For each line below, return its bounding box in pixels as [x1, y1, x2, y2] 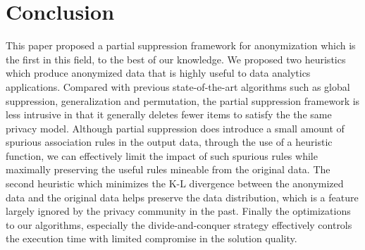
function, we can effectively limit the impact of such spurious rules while [6, 148, 318, 163]
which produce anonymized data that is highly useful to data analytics [6, 65, 311, 80]
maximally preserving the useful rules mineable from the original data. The [6, 162, 330, 177]
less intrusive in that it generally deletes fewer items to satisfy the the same [6, 107, 332, 122]
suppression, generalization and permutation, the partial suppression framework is [6, 93, 360, 108]
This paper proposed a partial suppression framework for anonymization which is [6, 38, 356, 53]
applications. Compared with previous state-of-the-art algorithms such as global [6, 79, 350, 94]
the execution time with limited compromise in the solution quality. [6, 231, 297, 246]
